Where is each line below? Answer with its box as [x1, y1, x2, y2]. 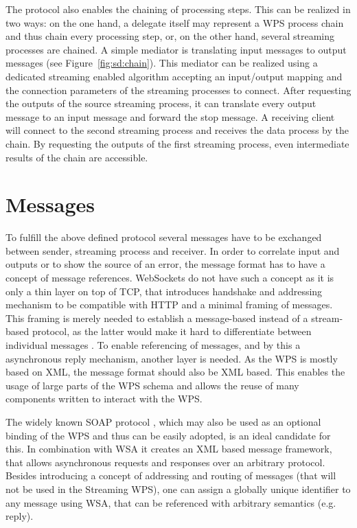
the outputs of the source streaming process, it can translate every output [5, 96, 316, 111]
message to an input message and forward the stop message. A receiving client [5, 109, 335, 124]
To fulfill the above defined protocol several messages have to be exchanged [5, 230, 322, 244]
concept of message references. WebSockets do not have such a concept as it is [5, 271, 334, 285]
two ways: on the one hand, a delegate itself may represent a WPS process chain [5, 15, 344, 30]
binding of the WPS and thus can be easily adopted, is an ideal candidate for [5, 428, 331, 442]
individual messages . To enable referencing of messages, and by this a [5, 338, 301, 352]
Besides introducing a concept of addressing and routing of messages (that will [5, 468, 336, 483]
